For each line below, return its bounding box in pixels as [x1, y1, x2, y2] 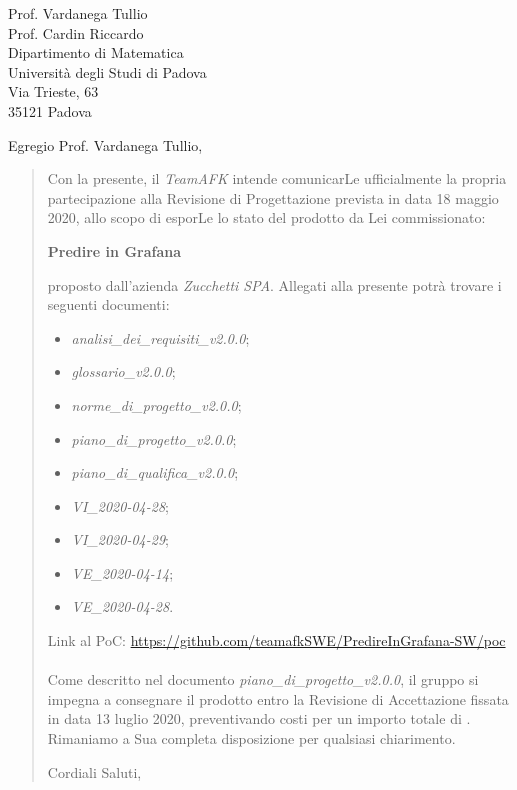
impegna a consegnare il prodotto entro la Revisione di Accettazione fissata [47, 688, 509, 709]
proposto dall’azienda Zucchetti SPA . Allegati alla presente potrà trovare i [47, 274, 502, 295]
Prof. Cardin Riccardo [8, 22, 144, 43]
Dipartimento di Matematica [8, 42, 184, 63]
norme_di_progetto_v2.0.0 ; [71, 394, 242, 415]
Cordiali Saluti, [47, 761, 142, 782]
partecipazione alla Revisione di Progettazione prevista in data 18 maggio [47, 187, 499, 208]
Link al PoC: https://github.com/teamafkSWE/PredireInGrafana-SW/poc [47, 630, 506, 651]
